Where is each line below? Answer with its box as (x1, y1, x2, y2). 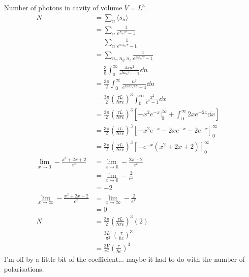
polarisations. (4, 263, 44, 274)
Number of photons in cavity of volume (4, 2, 123, 12)
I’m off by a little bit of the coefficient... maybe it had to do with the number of (4, 254, 245, 264)
